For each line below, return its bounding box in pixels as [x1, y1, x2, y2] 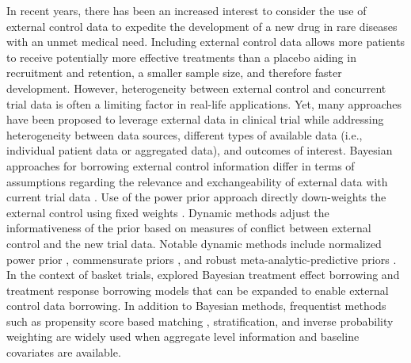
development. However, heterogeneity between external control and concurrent [6, 79, 386, 96]
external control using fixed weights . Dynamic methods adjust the [6, 204, 329, 220]
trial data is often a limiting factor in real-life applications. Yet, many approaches [6, 95, 401, 112]
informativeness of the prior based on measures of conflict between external [6, 220, 371, 236]
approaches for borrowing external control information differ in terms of [6, 157, 355, 174]
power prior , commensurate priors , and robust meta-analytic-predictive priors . [6, 250, 397, 267]
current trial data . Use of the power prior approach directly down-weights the [6, 189, 386, 205]
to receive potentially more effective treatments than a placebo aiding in [6, 48, 356, 65]
